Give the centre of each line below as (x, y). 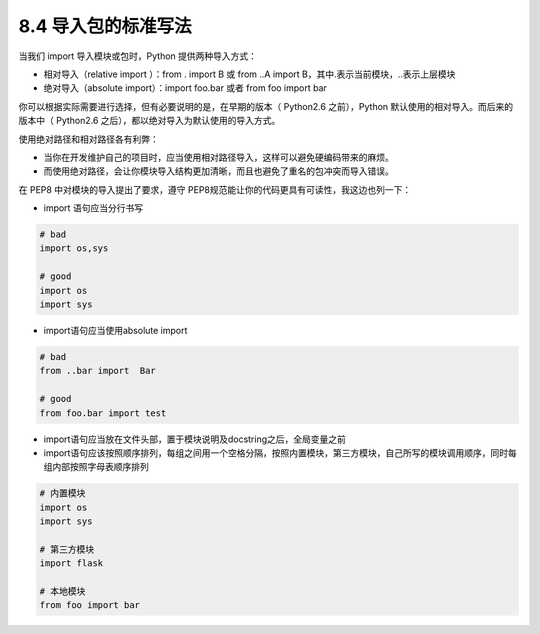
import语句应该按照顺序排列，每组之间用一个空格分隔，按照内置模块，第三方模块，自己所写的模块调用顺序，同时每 (280, 452)
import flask (71, 563)
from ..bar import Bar (98, 371)
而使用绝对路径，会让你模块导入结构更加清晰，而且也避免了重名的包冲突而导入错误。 (218, 171)
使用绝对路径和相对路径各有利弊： (88, 139)
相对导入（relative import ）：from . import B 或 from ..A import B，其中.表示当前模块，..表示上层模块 (249, 74)
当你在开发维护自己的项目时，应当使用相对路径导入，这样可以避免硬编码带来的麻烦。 (218, 157)
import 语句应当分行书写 (93, 208)
